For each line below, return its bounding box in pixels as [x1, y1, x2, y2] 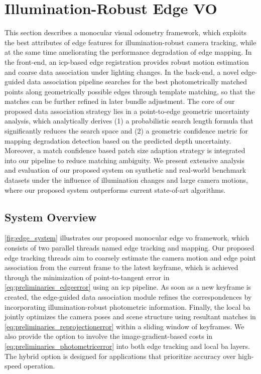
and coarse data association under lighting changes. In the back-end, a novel [5, 66, 239, 77]
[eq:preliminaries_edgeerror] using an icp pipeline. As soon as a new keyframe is [5, 282, 251, 292]
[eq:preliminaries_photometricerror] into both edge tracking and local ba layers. [5, 340, 250, 351]
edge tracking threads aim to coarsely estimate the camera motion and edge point [5, 252, 256, 263]
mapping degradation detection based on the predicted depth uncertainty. [5, 135, 231, 146]
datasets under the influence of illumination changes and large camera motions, [5, 175, 248, 185]
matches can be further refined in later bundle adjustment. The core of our [5, 96, 235, 106]
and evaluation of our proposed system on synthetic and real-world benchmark [5, 165, 246, 175]
